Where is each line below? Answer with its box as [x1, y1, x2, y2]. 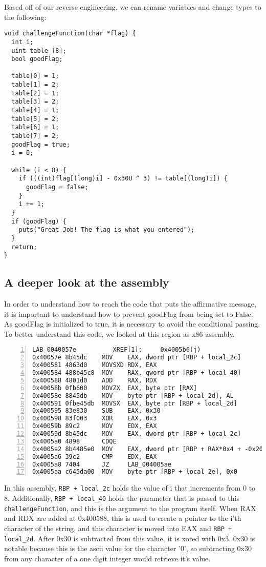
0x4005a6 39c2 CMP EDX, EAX [32, 453, 157, 460]
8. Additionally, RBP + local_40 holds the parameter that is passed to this [4, 493, 240, 503]
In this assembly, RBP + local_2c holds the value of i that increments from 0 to [4, 482, 256, 493]
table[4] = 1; [11, 107, 59, 114]
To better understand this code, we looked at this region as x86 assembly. [4, 328, 235, 339]
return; [11, 243, 37, 251]
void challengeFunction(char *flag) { [4, 30, 136, 37]
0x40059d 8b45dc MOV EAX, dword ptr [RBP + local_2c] [32, 430, 241, 438]
